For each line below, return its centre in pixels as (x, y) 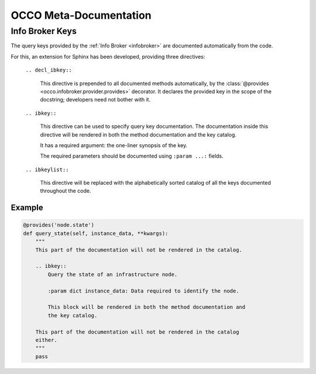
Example (27, 208)
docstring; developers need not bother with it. (95, 100)
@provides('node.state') (59, 225)
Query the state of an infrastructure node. (113, 274)
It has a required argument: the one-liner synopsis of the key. (114, 145)
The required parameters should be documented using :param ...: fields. (132, 156)
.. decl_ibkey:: (49, 70)
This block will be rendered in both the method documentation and (147, 307)
